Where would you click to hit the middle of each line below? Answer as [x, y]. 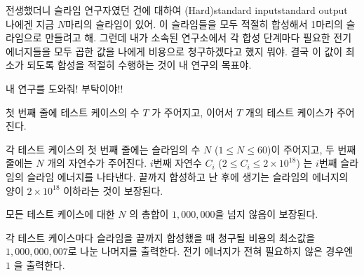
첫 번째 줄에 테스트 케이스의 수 [73, 112]
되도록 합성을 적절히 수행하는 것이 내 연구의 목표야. [139, 65]
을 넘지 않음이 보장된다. [267, 214]
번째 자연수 [177, 163]
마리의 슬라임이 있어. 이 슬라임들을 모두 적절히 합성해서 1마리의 [204, 23]
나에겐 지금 [30, 23]
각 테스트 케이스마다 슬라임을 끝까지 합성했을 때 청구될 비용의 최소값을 [161, 237]
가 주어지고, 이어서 [193, 112]
